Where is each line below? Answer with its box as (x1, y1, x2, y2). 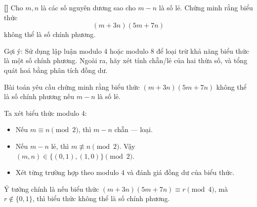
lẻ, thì (51, 140, 69, 151)
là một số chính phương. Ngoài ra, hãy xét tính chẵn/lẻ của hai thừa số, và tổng (4, 55, 248, 66)
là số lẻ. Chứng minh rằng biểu (159, 2, 253, 12)
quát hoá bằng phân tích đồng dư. (4, 65, 108, 75)
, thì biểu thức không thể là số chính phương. (32, 193, 170, 204)
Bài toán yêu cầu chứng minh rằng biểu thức (4, 81, 140, 92)
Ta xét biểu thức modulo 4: (4, 107, 87, 118)
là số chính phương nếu (4, 91, 75, 102)
